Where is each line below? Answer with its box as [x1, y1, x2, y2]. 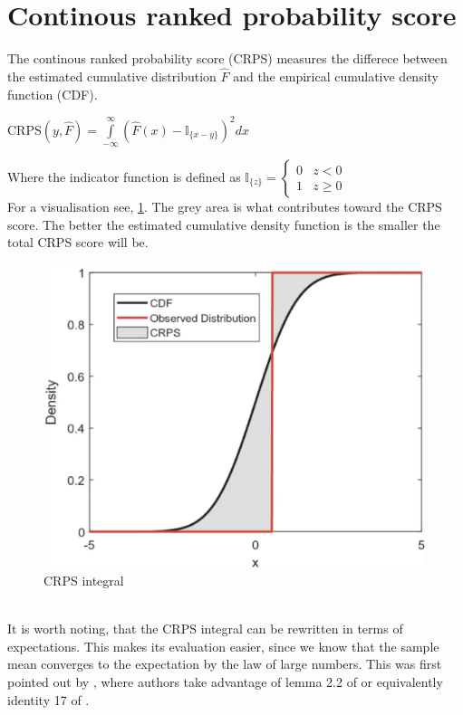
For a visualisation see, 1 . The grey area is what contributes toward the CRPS [7, 197, 442, 216]
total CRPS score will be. [7, 233, 149, 252]
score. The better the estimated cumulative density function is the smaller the [7, 214, 440, 234]
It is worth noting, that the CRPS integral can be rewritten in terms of [7, 619, 403, 638]
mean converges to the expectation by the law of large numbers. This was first [7, 654, 442, 673]
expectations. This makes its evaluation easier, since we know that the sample [7, 636, 439, 655]
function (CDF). [7, 84, 98, 103]
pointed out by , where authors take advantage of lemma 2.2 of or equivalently [7, 672, 443, 691]
